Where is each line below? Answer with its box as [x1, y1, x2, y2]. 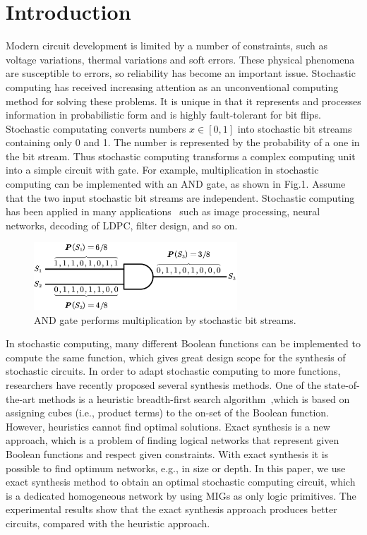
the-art [6, 391, 36, 406]
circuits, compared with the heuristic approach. [6, 515, 210, 530]
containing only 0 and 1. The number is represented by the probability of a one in [6, 135, 360, 150]
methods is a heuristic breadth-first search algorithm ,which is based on [38, 391, 350, 406]
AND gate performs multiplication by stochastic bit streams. [34, 312, 296, 327]
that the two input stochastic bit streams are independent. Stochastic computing [6, 190, 355, 205]
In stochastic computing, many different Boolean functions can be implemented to [6, 336, 361, 351]
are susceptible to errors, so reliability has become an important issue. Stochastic [6, 66, 356, 80]
